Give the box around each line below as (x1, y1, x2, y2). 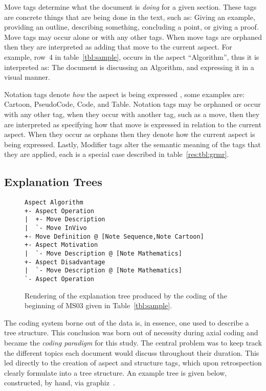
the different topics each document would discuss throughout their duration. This (4, 347, 259, 358)
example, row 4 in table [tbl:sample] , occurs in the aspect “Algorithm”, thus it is (4, 51, 259, 62)
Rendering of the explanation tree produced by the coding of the (25, 290, 227, 301)
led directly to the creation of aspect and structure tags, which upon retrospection (4, 357, 262, 368)
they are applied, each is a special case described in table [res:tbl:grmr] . (4, 149, 229, 159)
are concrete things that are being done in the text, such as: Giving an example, (4, 11, 255, 22)
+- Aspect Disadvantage (25, 258, 105, 266)
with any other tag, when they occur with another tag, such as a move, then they (4, 108, 260, 119)
